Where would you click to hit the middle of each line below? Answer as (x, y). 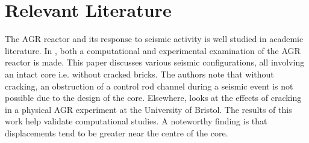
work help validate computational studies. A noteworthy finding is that (136, 121)
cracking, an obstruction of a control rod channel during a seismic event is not (149, 86)
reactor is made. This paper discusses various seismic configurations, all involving (155, 62)
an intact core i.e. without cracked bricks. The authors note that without (139, 74)
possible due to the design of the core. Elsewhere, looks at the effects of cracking (153, 98)
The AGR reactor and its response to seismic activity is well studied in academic (154, 39)
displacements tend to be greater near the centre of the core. (117, 132)
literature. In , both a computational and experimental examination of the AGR (153, 50)
